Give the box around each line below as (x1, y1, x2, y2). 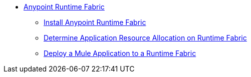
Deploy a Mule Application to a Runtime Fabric (44, 49, 196, 57)
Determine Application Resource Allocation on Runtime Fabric (44, 33, 247, 42)
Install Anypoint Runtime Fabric (44, 18, 146, 26)
